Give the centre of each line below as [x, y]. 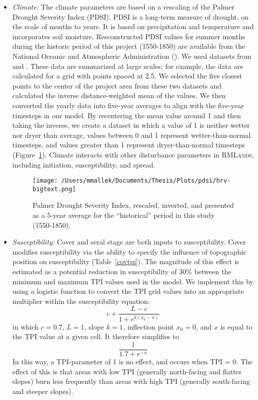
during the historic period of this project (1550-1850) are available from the [129, 46]
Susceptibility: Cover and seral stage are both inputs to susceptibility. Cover [129, 242]
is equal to [236, 326]
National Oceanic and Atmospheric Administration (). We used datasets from [132, 56]
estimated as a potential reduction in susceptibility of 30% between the [122, 271]
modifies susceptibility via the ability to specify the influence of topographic [129, 251]
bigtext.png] [54, 189]
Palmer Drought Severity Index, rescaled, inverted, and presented [133, 205]
